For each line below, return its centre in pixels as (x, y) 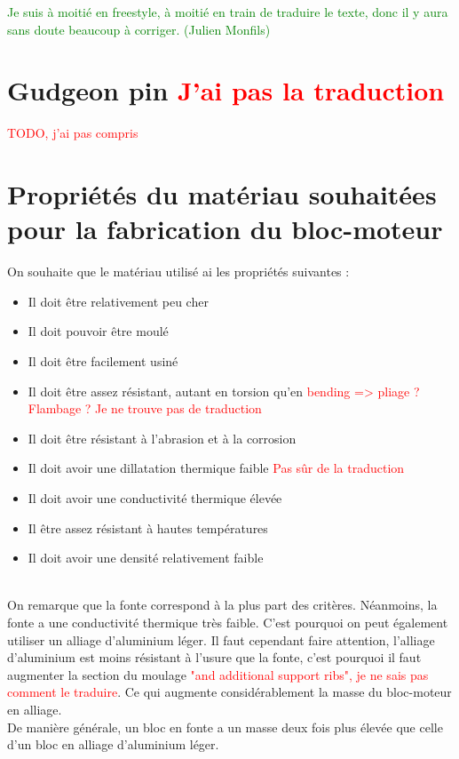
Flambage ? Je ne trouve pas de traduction (145, 408)
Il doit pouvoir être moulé (98, 331)
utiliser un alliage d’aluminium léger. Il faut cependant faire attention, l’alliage (221, 639)
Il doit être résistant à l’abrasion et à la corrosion (162, 438)
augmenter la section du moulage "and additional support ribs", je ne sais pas (218, 674)
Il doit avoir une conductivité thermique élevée (155, 497)
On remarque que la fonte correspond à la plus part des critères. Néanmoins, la (222, 605)
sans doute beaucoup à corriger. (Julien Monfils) (139, 29)
